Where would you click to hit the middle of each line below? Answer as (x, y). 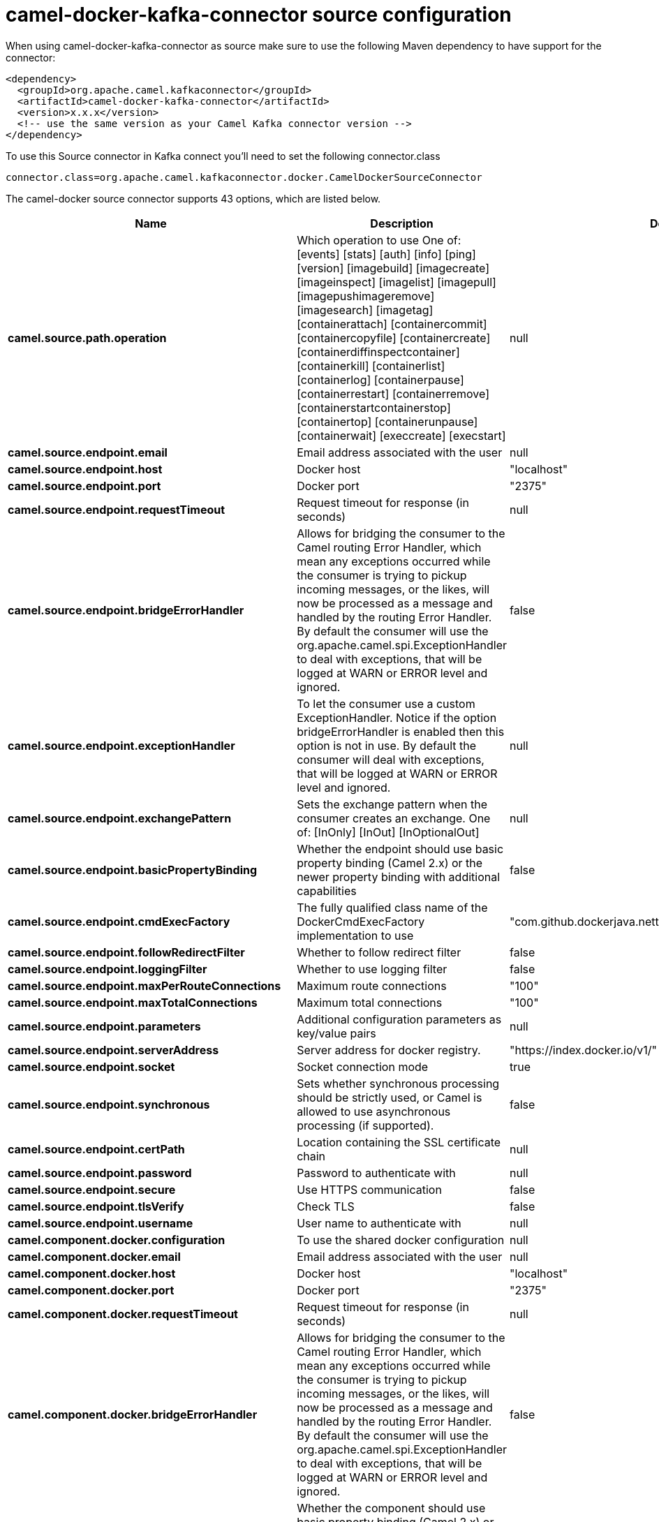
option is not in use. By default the (387, 745)
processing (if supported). (365, 1125)
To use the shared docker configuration (401, 1240)
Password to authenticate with (376, 1173)
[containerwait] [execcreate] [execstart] (401, 435)
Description (402, 223)
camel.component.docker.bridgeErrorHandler (133, 1414)
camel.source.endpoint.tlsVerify (96, 1206)
